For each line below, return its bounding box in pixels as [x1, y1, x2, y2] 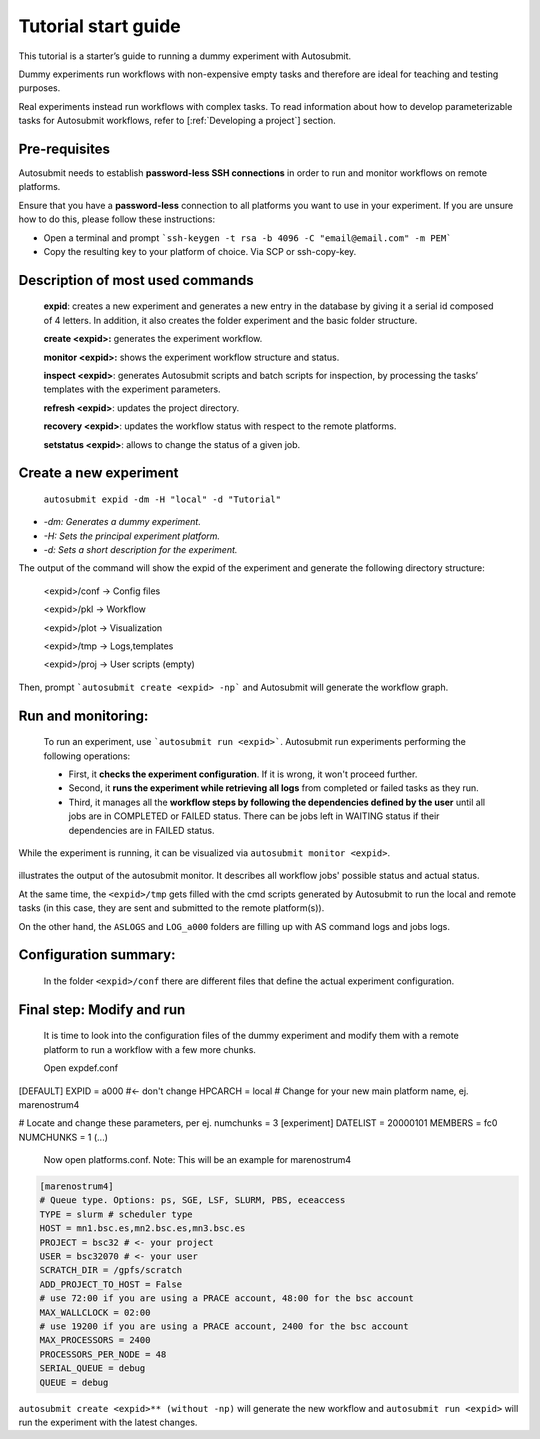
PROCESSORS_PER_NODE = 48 [39, 1348, 167, 1360]
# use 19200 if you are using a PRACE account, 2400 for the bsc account [39, 1320, 409, 1332]
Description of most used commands [18, 271, 254, 289]
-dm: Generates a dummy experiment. [43, 516, 202, 528]
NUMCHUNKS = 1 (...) [18, 1131, 109, 1143]
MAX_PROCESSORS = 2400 [39, 1335, 151, 1346]
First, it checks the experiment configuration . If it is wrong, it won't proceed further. [68, 768, 418, 780]
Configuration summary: [18, 946, 176, 964]
